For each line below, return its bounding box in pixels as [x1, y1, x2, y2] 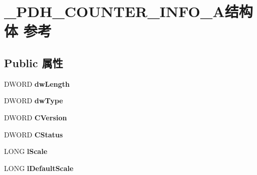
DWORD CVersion [4, 112, 67, 122]
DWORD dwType [4, 95, 63, 106]
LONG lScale [4, 146, 48, 156]
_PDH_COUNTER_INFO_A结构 [4, 1, 253, 22]
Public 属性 [4, 55, 63, 70]
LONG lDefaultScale [4, 162, 74, 173]
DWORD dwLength [4, 78, 70, 89]
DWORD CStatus [4, 129, 63, 139]
